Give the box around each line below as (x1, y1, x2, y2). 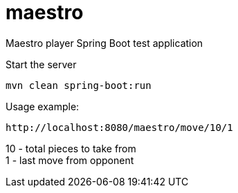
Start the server (6, 58, 77, 70)
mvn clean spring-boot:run (6, 79, 152, 91)
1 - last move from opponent (6, 154, 134, 166)
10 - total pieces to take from (6, 142, 136, 154)
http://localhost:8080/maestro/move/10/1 (6, 121, 233, 133)
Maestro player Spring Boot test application (6, 37, 203, 49)
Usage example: (6, 100, 80, 112)
